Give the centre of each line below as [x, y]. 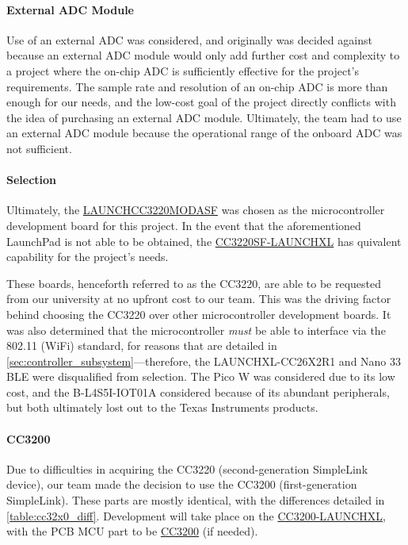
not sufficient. [39, 148]
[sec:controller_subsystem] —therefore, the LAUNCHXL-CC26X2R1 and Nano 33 [204, 361]
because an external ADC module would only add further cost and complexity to [203, 55]
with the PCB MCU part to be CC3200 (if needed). [132, 531]
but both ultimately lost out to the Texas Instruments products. [162, 407]
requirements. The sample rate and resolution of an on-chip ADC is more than [197, 86]
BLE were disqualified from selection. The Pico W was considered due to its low [201, 376]
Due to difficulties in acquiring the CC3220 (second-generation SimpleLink [187, 468]
